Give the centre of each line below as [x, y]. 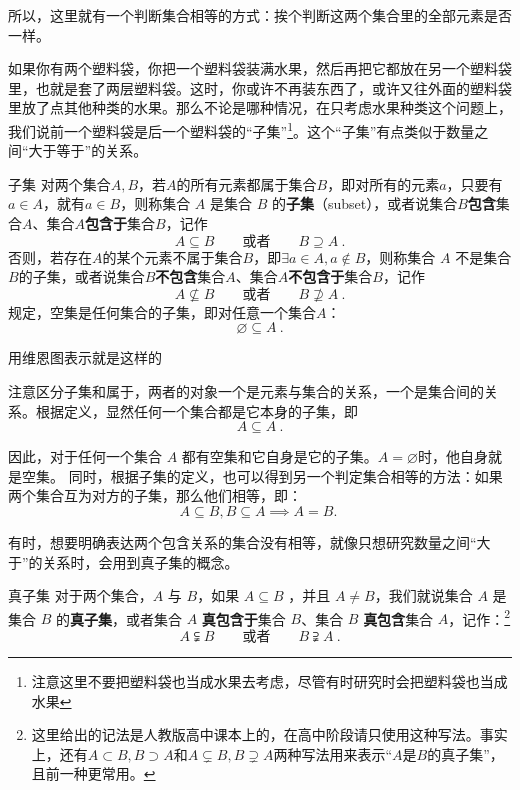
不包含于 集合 [330, 276]
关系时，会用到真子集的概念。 [140, 561]
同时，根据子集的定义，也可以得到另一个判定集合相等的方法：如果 [285, 475]
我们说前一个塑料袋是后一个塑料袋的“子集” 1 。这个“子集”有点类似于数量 [241, 129]
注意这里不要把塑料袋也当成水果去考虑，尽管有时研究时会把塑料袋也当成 [269, 680]
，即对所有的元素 [383, 183]
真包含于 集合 [243, 618]
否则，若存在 [50, 256]
